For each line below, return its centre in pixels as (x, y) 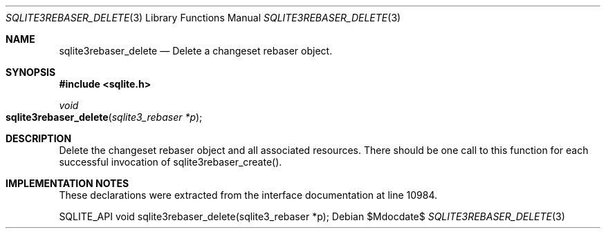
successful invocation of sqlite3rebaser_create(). (171, 162)
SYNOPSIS (31, 72)
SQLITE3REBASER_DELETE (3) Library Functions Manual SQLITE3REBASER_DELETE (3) (203, 18)
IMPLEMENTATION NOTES (67, 183)
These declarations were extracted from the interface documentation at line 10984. (248, 195)
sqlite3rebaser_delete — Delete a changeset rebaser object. (196, 51)
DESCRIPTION (39, 138)
